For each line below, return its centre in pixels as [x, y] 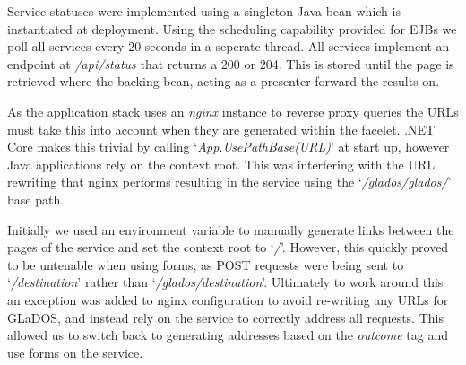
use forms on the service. [75, 352]
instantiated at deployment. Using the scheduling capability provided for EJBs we [232, 28]
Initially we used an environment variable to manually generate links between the [231, 229]
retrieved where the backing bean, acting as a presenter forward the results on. [224, 81]
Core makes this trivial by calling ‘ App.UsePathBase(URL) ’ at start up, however [229, 147]
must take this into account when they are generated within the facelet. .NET [221, 129]
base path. [36, 199]
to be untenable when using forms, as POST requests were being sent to [206, 264]
